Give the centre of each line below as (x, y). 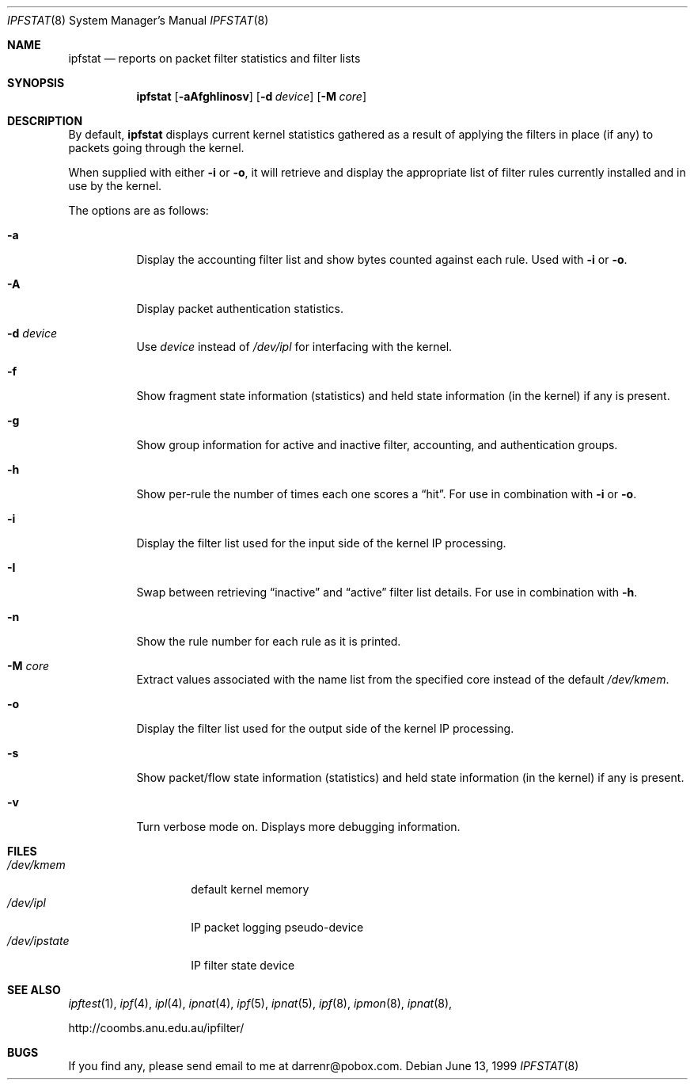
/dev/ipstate (38, 941)
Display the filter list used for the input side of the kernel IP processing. (321, 543)
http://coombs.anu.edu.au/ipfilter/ (156, 1028)
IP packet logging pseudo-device (277, 927)
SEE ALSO (34, 990)
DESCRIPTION (45, 121)
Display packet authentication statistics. (240, 309)
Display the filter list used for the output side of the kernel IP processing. (325, 728)
